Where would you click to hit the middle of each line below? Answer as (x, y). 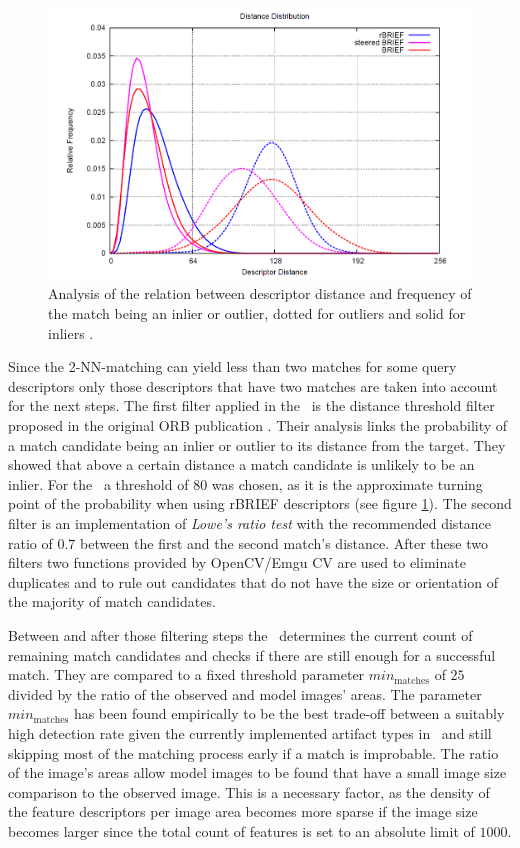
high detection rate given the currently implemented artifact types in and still (250, 732)
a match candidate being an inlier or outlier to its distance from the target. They (257, 444)
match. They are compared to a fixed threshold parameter (186, 674)
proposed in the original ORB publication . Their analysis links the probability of (258, 425)
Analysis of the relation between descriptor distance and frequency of (260, 293)
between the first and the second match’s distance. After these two (284, 542)
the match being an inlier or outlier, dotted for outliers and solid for (257, 313)
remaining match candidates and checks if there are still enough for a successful (252, 654)
